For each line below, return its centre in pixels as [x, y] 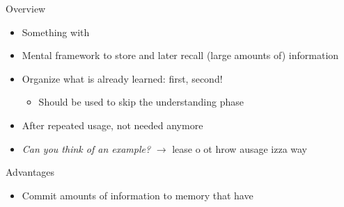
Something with [56, 32]
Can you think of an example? [86, 148]
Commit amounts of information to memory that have [138, 195]
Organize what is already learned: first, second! [122, 78]
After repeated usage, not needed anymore [112, 125]
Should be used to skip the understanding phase [141, 102]
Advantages [30, 172]
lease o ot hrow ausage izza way [240, 148]
